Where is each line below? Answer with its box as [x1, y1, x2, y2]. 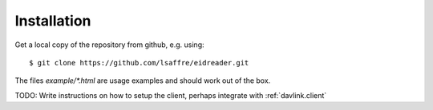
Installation [14, 12, 91, 29]
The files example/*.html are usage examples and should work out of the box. [14, 76, 271, 85]
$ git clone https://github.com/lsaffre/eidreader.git [29, 58, 249, 67]
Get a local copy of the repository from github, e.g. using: [14, 40, 204, 49]
